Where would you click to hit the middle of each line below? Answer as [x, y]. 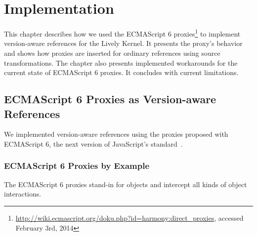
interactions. [23, 194]
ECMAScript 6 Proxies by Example [77, 166]
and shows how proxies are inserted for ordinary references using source [112, 53]
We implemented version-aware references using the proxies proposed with [116, 134]
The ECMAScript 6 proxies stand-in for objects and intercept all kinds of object [126, 184]
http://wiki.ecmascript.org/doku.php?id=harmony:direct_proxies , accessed [129, 217]
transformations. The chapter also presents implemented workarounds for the [121, 62]
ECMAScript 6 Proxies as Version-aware [110, 99]
